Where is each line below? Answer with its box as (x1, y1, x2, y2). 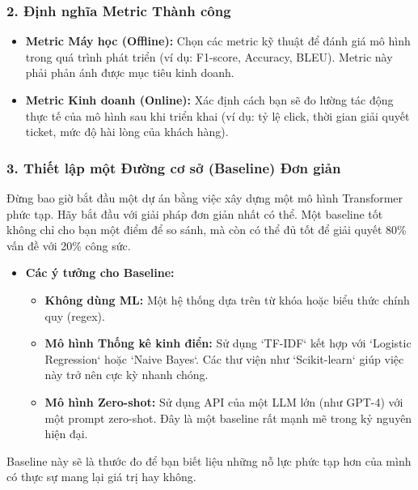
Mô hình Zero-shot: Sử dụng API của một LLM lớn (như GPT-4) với (44, 393, 403, 410)
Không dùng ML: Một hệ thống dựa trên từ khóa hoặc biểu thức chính (44, 291, 410, 308)
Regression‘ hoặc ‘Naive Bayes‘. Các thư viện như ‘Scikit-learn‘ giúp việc (44, 350, 404, 367)
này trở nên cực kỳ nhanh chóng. (44, 366, 209, 383)
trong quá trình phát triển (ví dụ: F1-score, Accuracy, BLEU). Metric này (25, 48, 393, 65)
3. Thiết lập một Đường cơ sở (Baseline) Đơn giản (6, 157, 341, 177)
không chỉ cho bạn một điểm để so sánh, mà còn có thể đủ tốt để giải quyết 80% (6, 221, 407, 238)
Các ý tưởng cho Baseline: (25, 264, 175, 281)
